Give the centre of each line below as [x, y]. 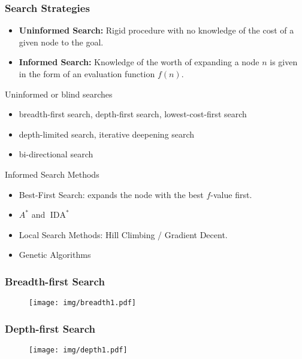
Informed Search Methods [52, 174]
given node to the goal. [61, 42]
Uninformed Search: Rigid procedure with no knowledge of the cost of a [156, 30]
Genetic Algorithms [55, 255]
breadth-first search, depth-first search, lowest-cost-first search [133, 114]
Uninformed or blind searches [59, 94]
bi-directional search [56, 154]
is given [284, 62]
